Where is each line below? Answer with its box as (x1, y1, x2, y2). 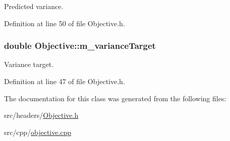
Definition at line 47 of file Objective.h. (4, 76, 125, 86)
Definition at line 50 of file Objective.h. (4, 18, 125, 28)
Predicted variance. (4, 1, 64, 11)
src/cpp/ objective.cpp (4, 126, 72, 137)
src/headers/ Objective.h (4, 110, 79, 120)
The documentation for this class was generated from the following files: (4, 93, 226, 103)
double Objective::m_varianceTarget (4, 39, 156, 52)
